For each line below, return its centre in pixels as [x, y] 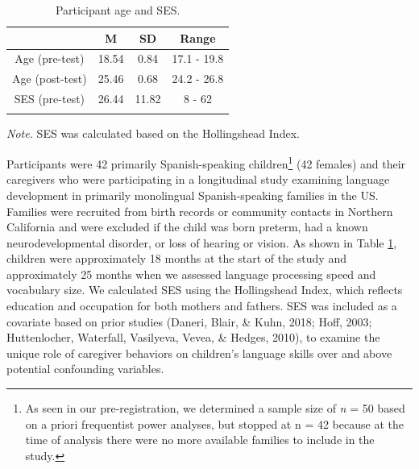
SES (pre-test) [50, 99]
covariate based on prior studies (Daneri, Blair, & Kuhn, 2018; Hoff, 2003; [189, 321]
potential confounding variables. [85, 369]
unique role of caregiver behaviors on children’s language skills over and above [199, 353]
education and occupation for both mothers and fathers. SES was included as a [202, 306]
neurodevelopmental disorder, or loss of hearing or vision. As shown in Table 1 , [202, 242]
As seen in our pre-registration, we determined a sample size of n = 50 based [215, 408]
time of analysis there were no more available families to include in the [200, 440]
